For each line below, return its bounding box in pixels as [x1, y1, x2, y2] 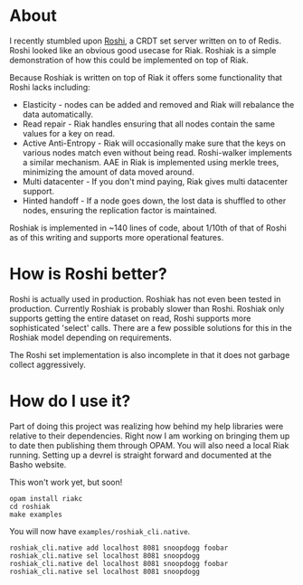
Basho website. [9, 458, 67, 470]
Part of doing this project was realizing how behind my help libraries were [9, 420, 284, 431]
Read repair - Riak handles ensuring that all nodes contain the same [22, 118, 276, 129]
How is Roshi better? [9, 264, 167, 285]
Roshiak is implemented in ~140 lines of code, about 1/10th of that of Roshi [9, 222, 287, 233]
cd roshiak [9, 502, 51, 511]
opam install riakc [9, 494, 83, 503]
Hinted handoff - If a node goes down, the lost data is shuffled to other [22, 195, 287, 206]
